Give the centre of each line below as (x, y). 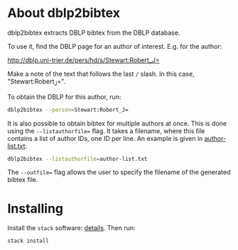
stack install (28, 241)
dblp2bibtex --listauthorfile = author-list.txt (77, 159)
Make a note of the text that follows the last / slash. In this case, (101, 74)
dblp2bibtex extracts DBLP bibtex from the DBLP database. (94, 33)
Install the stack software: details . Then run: (72, 228)
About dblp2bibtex (64, 13)
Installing (36, 209)
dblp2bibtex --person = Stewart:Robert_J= (68, 110)
